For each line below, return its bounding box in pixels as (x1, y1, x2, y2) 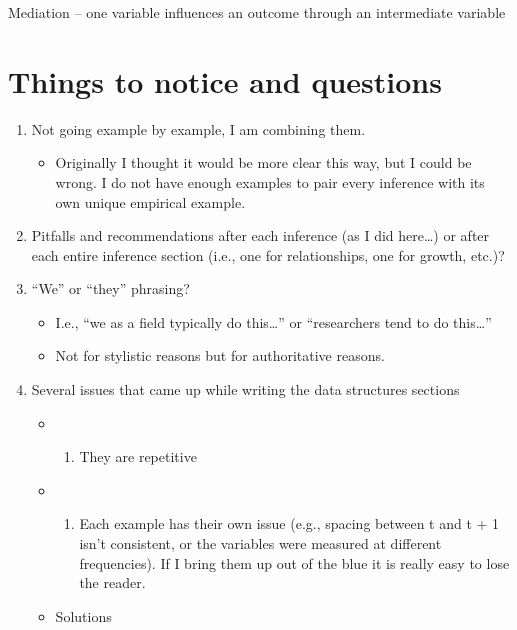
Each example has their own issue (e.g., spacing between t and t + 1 (79, 513, 500, 534)
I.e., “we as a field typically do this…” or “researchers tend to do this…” (55, 311, 492, 332)
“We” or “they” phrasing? (31, 278, 190, 299)
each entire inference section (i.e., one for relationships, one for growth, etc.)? (31, 244, 505, 265)
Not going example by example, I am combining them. (31, 118, 366, 139)
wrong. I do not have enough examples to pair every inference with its (55, 171, 485, 192)
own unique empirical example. (55, 191, 246, 212)
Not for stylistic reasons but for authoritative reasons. (55, 345, 385, 366)
